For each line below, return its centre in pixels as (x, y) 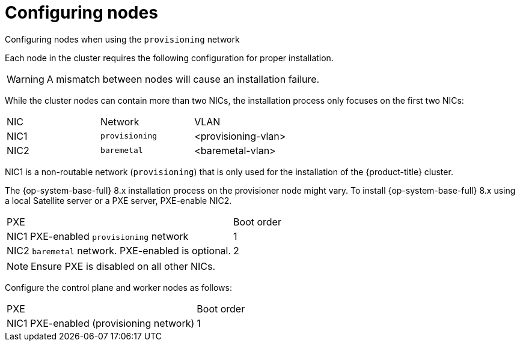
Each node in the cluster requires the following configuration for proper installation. (169, 58)
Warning (26, 79)
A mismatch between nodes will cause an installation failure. (183, 79)
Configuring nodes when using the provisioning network (122, 39)
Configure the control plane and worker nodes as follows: (118, 287)
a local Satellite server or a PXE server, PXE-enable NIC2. (118, 200)
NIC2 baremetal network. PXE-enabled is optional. (119, 250)
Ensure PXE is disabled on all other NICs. (123, 266)
